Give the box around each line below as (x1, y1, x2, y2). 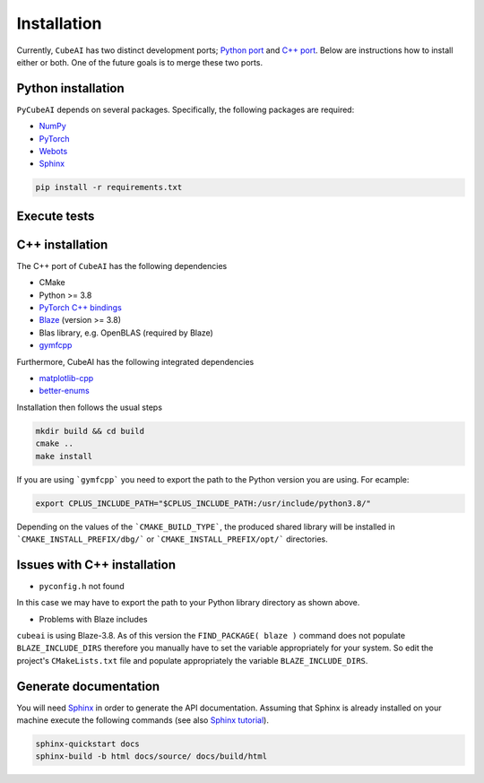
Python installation (16, 81, 125, 96)
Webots (39, 146, 68, 157)
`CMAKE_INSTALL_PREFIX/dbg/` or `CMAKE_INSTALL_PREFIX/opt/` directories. (16, 534, 329, 544)
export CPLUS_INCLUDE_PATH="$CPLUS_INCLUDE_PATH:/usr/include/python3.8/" (35, 498, 372, 509)
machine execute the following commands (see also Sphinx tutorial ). (16, 715, 269, 726)
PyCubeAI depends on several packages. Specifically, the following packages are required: (16, 104, 355, 115)
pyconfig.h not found (39, 580, 125, 591)
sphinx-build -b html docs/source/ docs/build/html (35, 752, 268, 761)
